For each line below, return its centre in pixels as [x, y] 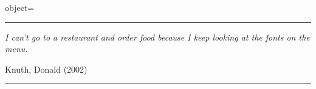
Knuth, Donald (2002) [46, 69]
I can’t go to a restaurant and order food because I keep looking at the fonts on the [157, 37]
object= [20, 7]
